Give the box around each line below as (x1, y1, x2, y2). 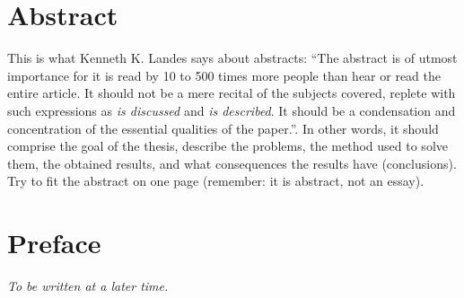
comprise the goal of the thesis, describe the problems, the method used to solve (7, 136, 448, 155)
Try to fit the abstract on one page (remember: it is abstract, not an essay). (7, 171, 425, 190)
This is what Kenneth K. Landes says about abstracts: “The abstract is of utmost (7, 48, 458, 67)
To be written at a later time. (7, 276, 169, 294)
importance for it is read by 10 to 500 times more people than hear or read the (7, 66, 442, 84)
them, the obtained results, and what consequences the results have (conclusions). (7, 153, 457, 172)
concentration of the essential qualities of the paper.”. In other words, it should (7, 118, 439, 137)
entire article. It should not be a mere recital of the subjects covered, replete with (7, 83, 456, 102)
